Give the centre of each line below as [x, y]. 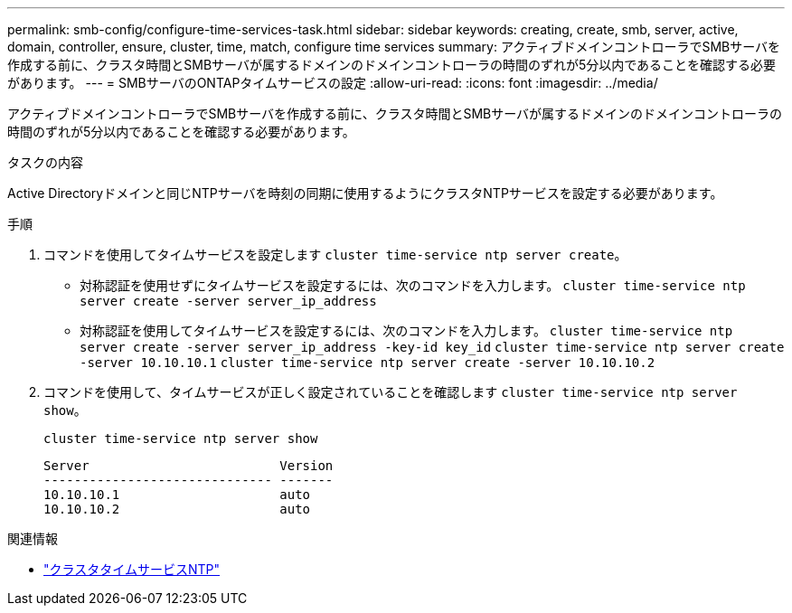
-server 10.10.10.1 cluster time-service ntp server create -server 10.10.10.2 [368, 363]
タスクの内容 [45, 162]
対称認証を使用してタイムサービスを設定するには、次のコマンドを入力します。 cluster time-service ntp [406, 330]
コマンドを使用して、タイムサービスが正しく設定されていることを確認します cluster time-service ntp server [391, 392]
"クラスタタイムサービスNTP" [132, 569]
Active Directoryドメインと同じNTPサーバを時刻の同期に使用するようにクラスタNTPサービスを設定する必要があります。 [365, 193]
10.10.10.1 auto [177, 495]
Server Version [189, 466]
